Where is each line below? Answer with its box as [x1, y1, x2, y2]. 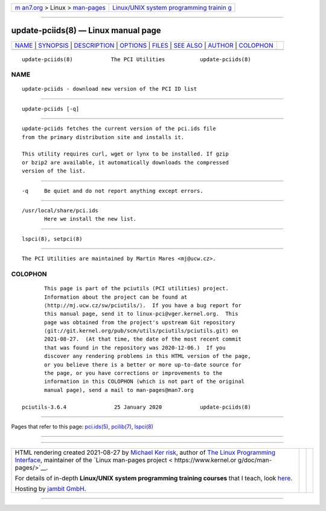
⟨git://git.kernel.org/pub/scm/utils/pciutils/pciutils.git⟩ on [44, 327, 238, 334]
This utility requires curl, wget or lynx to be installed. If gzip [22, 151, 229, 157]
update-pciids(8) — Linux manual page [11, 25, 161, 36]
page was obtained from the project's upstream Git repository [44, 319, 235, 326]
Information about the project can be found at [44, 293, 188, 301]
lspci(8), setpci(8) [22, 235, 83, 242]
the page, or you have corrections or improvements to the [44, 369, 223, 377]
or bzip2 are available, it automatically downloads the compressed [22, 159, 229, 166]
